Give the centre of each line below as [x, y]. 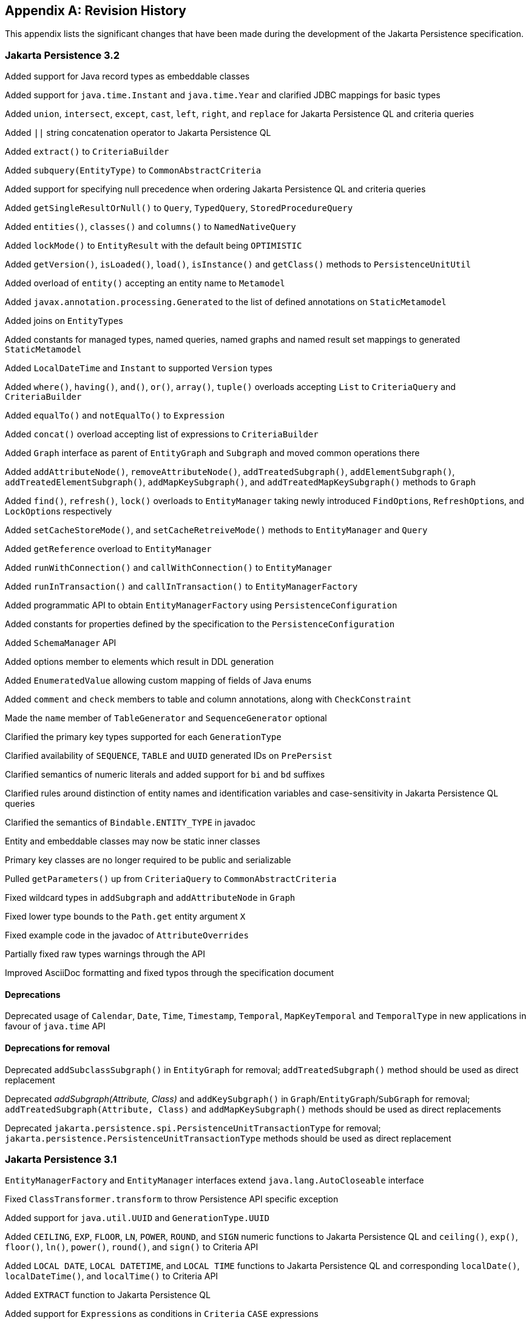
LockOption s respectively [59, 511]
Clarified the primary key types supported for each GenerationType [143, 737]
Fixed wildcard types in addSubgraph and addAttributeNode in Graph [150, 898]
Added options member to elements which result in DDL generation [139, 662]
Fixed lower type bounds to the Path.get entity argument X [125, 917]
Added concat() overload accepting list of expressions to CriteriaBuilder [162, 434]
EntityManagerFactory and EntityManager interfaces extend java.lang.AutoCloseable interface [215, 1180]
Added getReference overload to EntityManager [108, 549]
